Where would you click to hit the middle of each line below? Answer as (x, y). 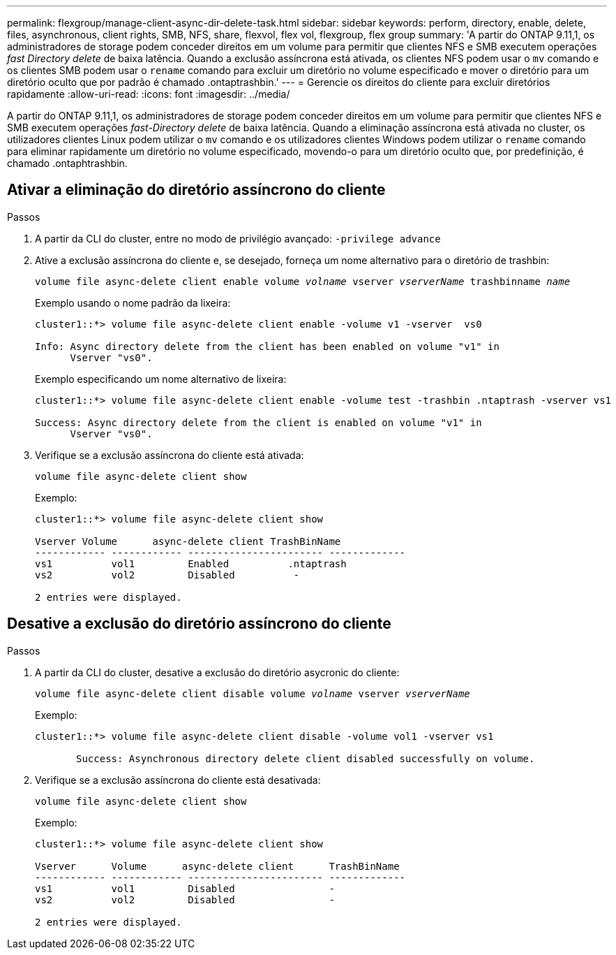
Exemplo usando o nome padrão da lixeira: (133, 302)
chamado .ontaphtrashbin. (67, 163)
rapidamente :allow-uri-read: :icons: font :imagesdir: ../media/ (149, 94)
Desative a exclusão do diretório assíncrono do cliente (199, 624)
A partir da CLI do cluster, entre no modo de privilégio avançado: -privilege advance (238, 238)
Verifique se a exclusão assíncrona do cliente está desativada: (178, 780)
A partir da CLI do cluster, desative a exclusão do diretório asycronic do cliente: (217, 672)
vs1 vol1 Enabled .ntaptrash (191, 563)
